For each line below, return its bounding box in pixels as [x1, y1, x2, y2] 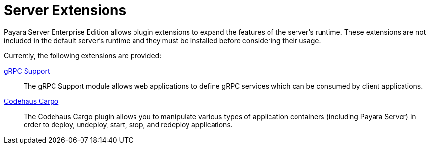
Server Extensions [4, 2, 127, 19]
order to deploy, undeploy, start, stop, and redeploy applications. [24, 120, 233, 129]
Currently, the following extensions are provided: [4, 51, 161, 60]
